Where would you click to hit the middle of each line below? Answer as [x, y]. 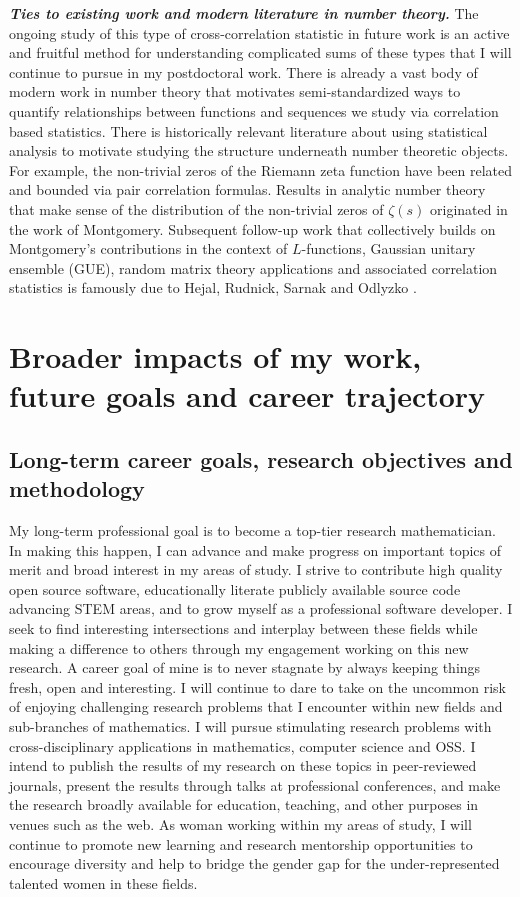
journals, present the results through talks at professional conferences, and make [255, 784]
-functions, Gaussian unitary [388, 248]
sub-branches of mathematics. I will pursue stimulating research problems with [250, 726]
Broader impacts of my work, [215, 356]
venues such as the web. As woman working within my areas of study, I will [240, 823]
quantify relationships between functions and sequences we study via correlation [254, 110]
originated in [469, 208]
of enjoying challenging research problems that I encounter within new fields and [256, 706]
